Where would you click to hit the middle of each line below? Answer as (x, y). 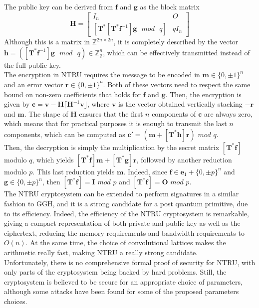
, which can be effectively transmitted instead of (176, 52)
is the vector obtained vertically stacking (180, 104)
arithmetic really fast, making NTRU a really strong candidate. (101, 252)
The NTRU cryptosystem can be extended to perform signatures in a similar (122, 194)
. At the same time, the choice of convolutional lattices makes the (126, 242)
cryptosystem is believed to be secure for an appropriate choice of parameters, (123, 281)
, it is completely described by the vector (176, 42)
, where (98, 104)
